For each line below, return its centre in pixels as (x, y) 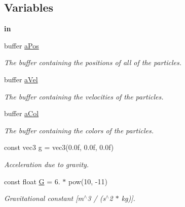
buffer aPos (22, 45)
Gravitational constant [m (44, 198)
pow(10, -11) (88, 181)
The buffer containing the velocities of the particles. (84, 96)
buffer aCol (22, 113)
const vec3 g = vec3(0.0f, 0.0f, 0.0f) (59, 147)
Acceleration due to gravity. (47, 164)
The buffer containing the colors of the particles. (79, 130)
